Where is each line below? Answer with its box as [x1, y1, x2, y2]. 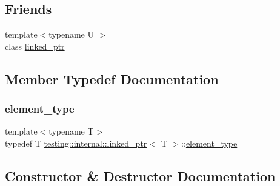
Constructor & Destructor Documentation [5, 166, 276, 185]
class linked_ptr [5, 39, 65, 52]
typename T [48, 125, 94, 138]
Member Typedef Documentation [5, 69, 219, 88]
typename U [48, 28, 94, 41]
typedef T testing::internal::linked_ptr [5, 136, 147, 149]
